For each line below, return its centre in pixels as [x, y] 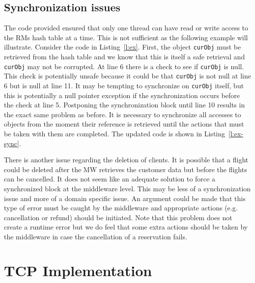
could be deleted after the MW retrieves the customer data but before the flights [126, 169]
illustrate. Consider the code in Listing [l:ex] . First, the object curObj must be [123, 47]
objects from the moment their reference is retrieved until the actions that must [124, 124]
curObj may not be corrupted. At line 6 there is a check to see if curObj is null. [124, 66]
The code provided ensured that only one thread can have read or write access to [126, 28]
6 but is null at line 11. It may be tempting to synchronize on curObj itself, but [124, 85]
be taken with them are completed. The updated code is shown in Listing [115, 133]
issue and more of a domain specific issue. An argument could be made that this [125, 198]
